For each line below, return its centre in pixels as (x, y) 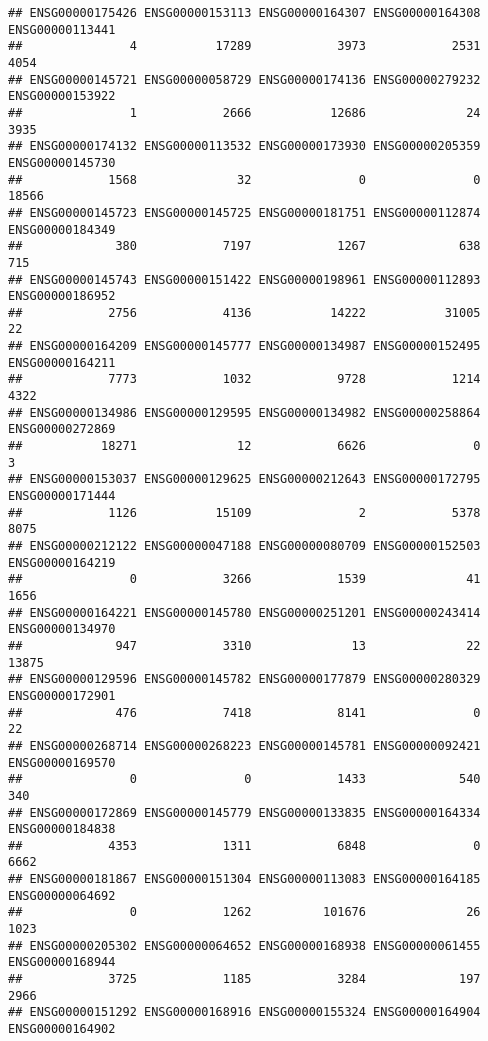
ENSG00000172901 (62, 695)
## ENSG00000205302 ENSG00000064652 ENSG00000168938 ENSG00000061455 (244, 945)
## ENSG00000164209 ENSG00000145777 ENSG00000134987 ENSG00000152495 (244, 346)
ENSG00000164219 (62, 562)
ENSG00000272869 (62, 429)
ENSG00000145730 (62, 162)
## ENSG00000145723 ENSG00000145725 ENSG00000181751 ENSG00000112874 (244, 212)
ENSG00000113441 (62, 29)
